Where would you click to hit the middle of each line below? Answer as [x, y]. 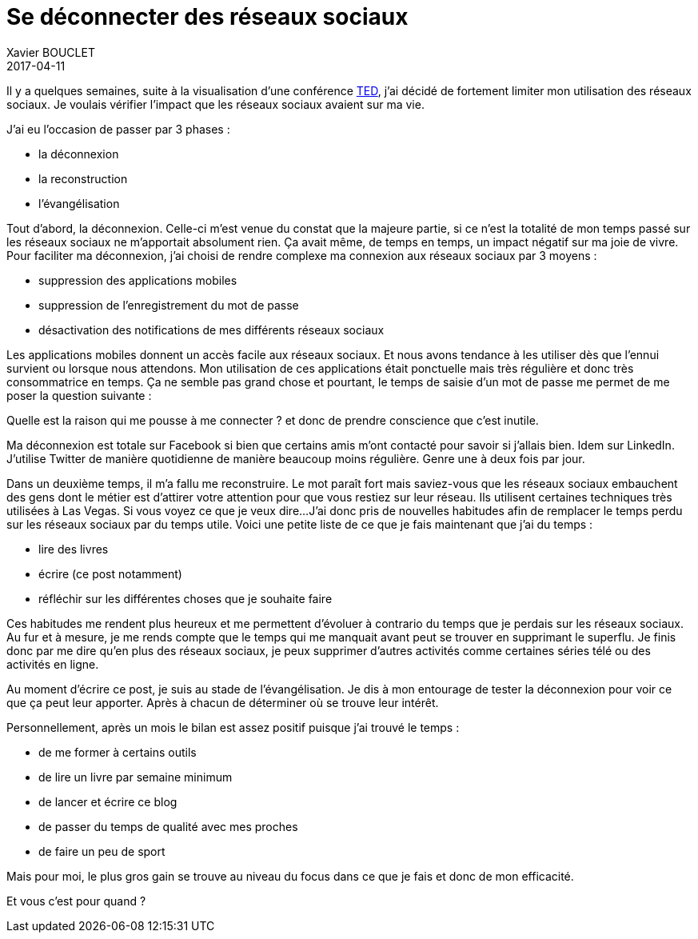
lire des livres [74, 549]
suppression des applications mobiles [138, 280]
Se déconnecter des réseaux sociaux [207, 17]
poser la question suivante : [79, 395]
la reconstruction [83, 178]
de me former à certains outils [118, 752]
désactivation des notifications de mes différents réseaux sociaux [211, 330]
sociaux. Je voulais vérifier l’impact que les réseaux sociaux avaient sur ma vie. [215, 104]
